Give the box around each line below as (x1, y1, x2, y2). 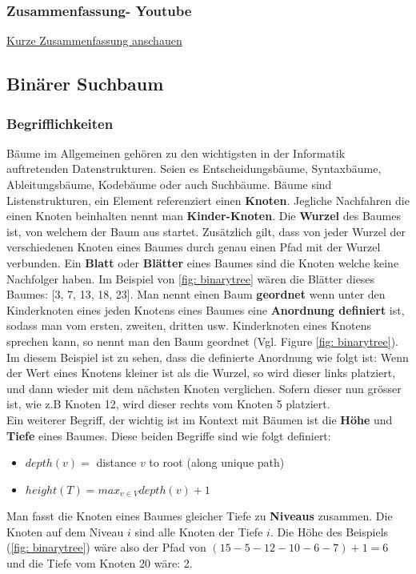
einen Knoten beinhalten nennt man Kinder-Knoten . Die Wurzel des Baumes (6, 207, 401, 224)
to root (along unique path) (149, 454, 285, 471)
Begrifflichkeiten (6, 113, 114, 133)
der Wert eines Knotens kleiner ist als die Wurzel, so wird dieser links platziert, (6, 364, 396, 381)
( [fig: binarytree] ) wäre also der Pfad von (6, 539, 206, 556)
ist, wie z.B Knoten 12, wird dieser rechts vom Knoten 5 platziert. (6, 395, 330, 412)
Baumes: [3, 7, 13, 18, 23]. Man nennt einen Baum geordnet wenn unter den (6, 286, 386, 303)
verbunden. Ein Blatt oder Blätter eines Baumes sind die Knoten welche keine (6, 254, 399, 271)
